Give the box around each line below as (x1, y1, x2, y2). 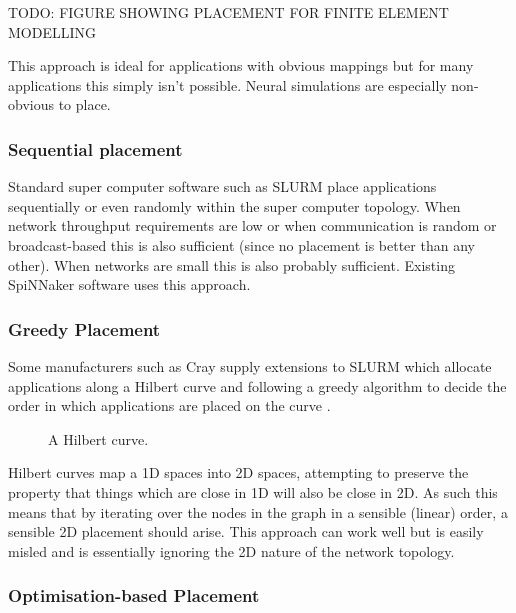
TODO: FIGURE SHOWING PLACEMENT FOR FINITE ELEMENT (8, 2, 449, 22)
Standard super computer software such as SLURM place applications (8, 176, 437, 197)
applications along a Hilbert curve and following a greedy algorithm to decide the (8, 375, 507, 396)
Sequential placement (8, 136, 183, 161)
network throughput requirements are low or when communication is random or (8, 215, 497, 236)
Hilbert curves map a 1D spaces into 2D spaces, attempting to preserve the (8, 462, 469, 483)
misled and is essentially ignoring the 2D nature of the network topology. (8, 540, 455, 561)
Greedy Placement (8, 316, 161, 341)
